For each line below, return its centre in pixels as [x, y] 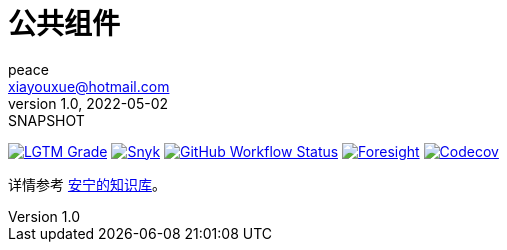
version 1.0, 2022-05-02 [88, 103]
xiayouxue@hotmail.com [89, 86]
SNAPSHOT [46, 120]
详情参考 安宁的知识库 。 [87, 184]
